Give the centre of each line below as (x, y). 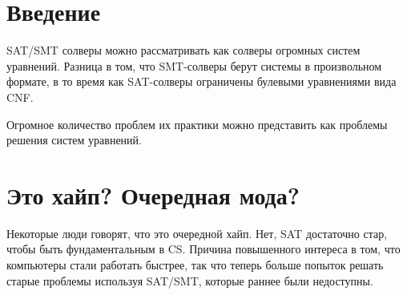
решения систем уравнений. (74, 140)
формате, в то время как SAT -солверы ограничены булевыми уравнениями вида (201, 81)
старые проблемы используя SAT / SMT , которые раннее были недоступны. (190, 280)
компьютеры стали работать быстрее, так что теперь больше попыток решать (195, 265)
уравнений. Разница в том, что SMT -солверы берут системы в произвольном (194, 65)
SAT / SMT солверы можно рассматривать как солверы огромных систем (183, 50)
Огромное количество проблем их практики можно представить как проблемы (197, 124)
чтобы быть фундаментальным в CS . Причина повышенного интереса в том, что (203, 249)
